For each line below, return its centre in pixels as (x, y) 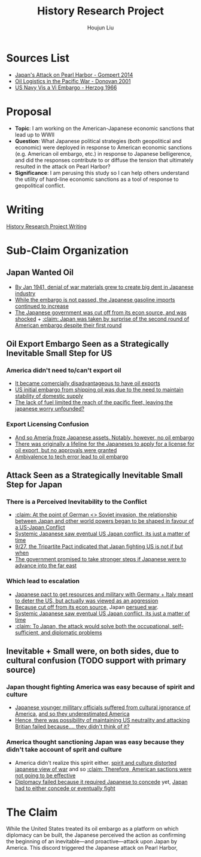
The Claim (32, 812)
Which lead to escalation (43, 581)
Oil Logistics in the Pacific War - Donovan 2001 (73, 81)
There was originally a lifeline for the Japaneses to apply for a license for (105, 444)
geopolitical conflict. (40, 185)
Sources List (38, 58)
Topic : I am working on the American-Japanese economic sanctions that (104, 128)
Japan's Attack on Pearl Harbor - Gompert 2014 (74, 75)
